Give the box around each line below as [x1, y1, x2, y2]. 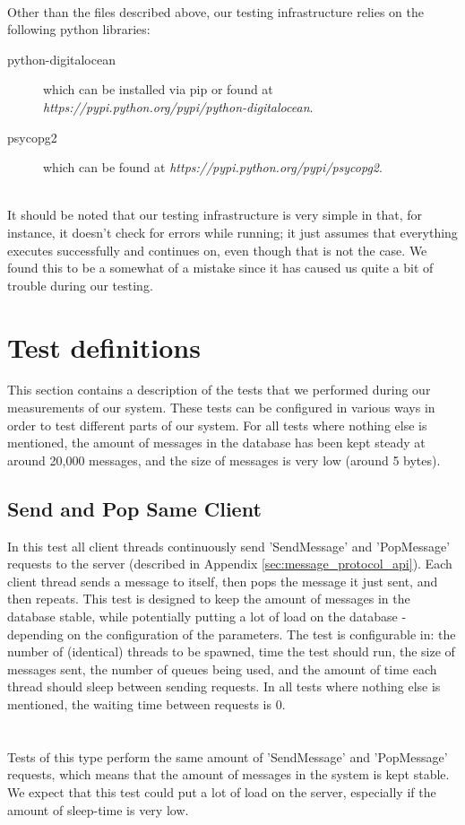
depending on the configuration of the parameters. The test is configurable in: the [7, 624, 456, 643]
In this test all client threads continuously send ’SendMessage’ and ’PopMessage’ [7, 536, 451, 555]
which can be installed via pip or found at [43, 80, 273, 99]
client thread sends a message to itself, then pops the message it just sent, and [7, 571, 438, 590]
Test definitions [7, 328, 201, 365]
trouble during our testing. [7, 275, 153, 294]
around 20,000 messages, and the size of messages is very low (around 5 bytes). [7, 450, 441, 469]
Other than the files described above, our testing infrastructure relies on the [7, 2, 425, 21]
